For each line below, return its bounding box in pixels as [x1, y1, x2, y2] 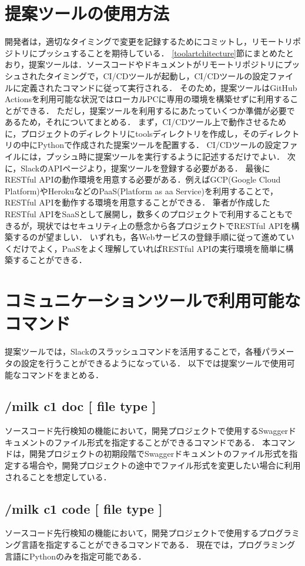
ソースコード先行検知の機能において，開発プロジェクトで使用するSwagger [5, 424, 289, 437]
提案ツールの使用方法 [5, 1, 170, 25]
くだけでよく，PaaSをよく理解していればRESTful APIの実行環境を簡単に [5, 242, 286, 254]
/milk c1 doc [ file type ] [5, 397, 156, 415]
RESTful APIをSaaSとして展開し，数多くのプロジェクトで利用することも [5, 208, 285, 220]
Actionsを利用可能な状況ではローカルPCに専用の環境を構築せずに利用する [5, 93, 290, 105]
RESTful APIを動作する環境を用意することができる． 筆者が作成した [5, 196, 270, 208]
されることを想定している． [5, 470, 112, 483]
